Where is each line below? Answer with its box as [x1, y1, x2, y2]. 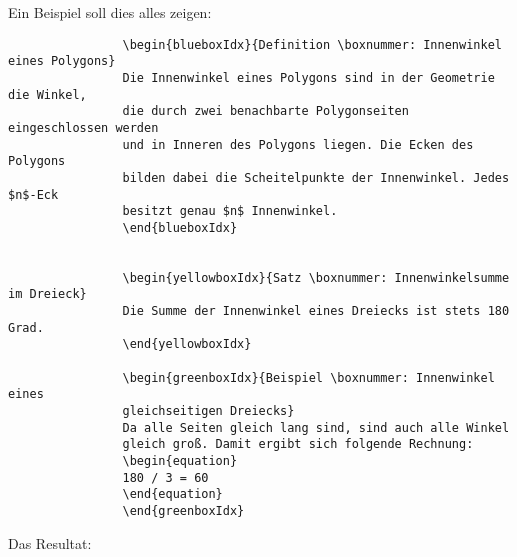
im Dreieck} [8, 287, 87, 302]
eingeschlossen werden [8, 120, 159, 135]
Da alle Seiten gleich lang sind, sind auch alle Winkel [122, 420, 510, 435]
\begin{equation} [122, 454, 238, 468]
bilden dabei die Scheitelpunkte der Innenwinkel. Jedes [122, 170, 510, 185]
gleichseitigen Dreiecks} [122, 404, 295, 419]
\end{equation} [122, 487, 223, 502]
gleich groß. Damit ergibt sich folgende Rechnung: [122, 437, 474, 452]
